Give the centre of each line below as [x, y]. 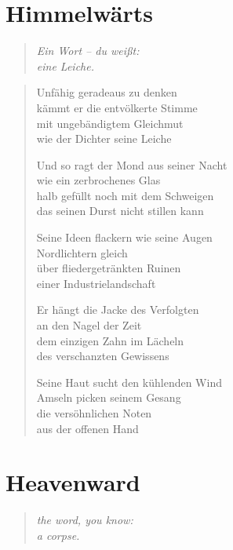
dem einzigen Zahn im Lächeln [110, 340]
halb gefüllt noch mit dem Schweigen [125, 195]
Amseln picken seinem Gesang [109, 397]
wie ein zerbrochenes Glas [98, 180]
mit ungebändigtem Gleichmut [110, 123]
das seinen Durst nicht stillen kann [120, 211]
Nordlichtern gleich [82, 252]
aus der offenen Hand [87, 428]
